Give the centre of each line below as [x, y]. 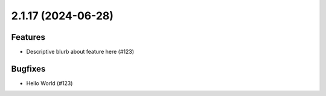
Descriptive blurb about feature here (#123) [80, 52]
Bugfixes [28, 69]
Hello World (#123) [50, 83]
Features [28, 37]
